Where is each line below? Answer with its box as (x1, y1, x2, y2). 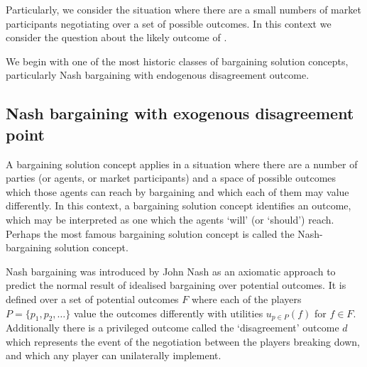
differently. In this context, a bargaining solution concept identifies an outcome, (6, 198, 351, 213)
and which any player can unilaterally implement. (6, 348, 221, 363)
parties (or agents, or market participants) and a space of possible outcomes (6, 170, 336, 185)
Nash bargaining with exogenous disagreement (6, 102, 354, 124)
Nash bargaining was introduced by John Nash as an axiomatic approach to (6, 263, 336, 278)
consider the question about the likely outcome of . (6, 30, 227, 45)
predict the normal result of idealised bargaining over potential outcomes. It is (6, 278, 346, 292)
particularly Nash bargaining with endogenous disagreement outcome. (6, 67, 310, 82)
